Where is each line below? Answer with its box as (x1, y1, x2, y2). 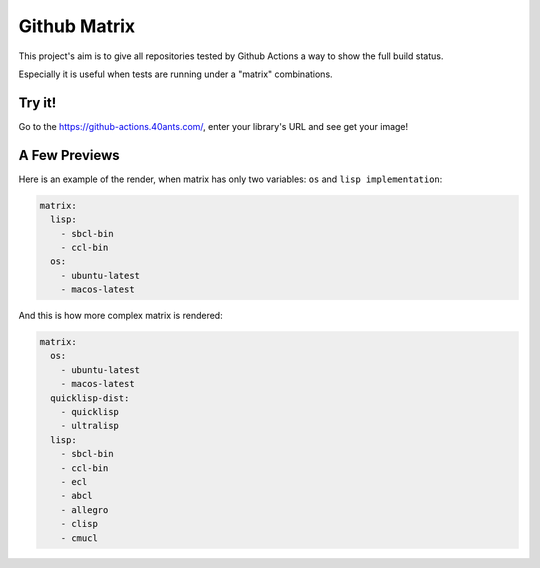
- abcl (60, 490, 93, 502)
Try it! (18, 94, 57, 111)
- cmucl (60, 532, 99, 544)
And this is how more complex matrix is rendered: (18, 310, 224, 322)
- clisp (60, 518, 99, 530)
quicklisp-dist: (50, 392, 130, 404)
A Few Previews (18, 146, 120, 164)
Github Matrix (18, 15, 136, 37)
